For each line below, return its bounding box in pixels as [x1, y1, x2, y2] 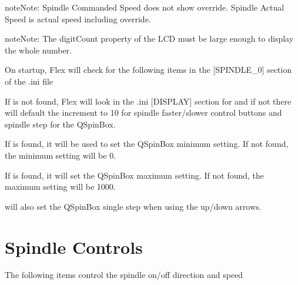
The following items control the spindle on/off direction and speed [5, 269, 243, 281]
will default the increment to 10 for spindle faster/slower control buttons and [5, 106, 282, 119]
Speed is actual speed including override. [5, 12, 151, 25]
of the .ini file [5, 75, 53, 87]
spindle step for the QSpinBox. [5, 118, 116, 130]
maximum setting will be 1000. [5, 180, 116, 193]
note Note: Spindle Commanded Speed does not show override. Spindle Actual [5, 1, 284, 13]
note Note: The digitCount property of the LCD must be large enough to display [5, 32, 294, 45]
